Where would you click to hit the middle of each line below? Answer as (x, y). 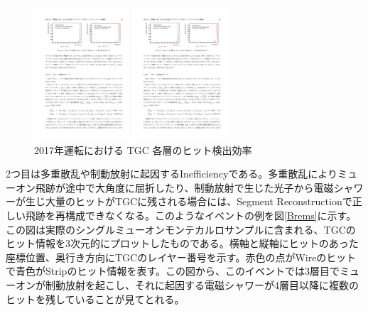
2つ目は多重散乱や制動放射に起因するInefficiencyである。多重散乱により (172, 174)
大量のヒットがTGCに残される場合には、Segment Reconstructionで (199, 201)
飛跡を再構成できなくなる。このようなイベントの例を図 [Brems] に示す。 (191, 215)
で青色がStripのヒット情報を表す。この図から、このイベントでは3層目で (173, 271)
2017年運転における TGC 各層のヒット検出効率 (143, 149)
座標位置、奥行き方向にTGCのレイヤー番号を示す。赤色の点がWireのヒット (181, 257)
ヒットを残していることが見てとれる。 (95, 299)
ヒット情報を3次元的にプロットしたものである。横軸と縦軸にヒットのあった (182, 243)
